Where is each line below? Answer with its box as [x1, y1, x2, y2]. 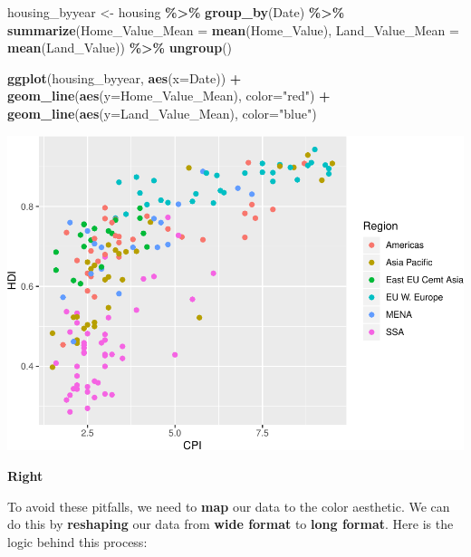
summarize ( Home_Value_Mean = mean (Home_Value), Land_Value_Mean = [7, 20, 459, 39]
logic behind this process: [7, 532, 148, 551]
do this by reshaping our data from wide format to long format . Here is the [7, 514, 454, 533]
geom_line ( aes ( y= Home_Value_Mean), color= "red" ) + [7, 86, 331, 105]
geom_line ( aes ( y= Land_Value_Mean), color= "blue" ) [7, 103, 317, 122]
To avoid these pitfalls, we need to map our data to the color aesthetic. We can [7, 496, 450, 515]
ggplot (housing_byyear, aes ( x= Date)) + [7, 68, 242, 87]
